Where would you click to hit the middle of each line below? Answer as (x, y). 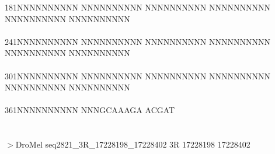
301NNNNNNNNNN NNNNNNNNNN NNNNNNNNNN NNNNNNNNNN (137, 76)
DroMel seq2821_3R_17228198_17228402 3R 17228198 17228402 (133, 144)
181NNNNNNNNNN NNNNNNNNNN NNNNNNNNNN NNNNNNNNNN (137, 7)
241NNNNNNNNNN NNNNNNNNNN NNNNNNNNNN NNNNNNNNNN (137, 41)
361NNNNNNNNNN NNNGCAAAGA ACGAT (90, 110)
